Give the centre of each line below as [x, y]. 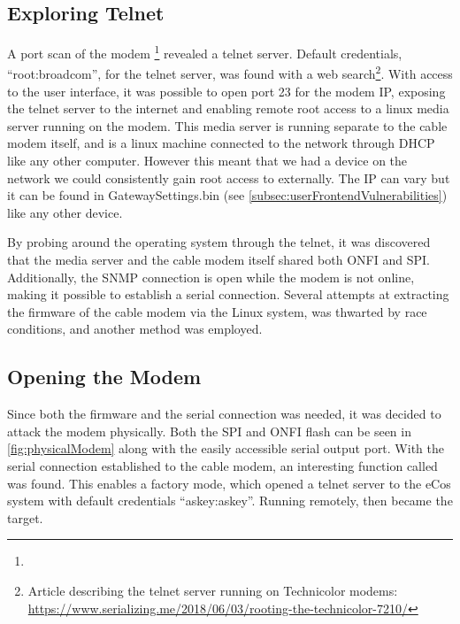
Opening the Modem [104, 377]
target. [25, 517]
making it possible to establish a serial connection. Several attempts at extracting [228, 294]
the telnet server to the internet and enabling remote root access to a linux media [228, 108]
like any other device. [65, 212]
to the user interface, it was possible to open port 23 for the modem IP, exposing [226, 91]
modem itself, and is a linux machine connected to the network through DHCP [221, 143]
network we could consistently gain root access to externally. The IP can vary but [229, 177]
